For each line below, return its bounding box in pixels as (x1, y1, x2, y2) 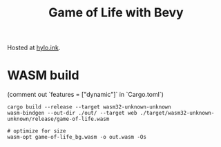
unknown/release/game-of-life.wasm (7, 115, 110, 123)
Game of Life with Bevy (48, 5, 184, 21)
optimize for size (13, 128, 67, 135)
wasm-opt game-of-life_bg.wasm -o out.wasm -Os (7, 134, 147, 141)
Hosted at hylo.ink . (7, 43, 61, 52)
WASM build (7, 67, 79, 83)
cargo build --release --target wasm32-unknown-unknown (7, 104, 171, 111)
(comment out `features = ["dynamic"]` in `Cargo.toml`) (7, 91, 164, 99)
